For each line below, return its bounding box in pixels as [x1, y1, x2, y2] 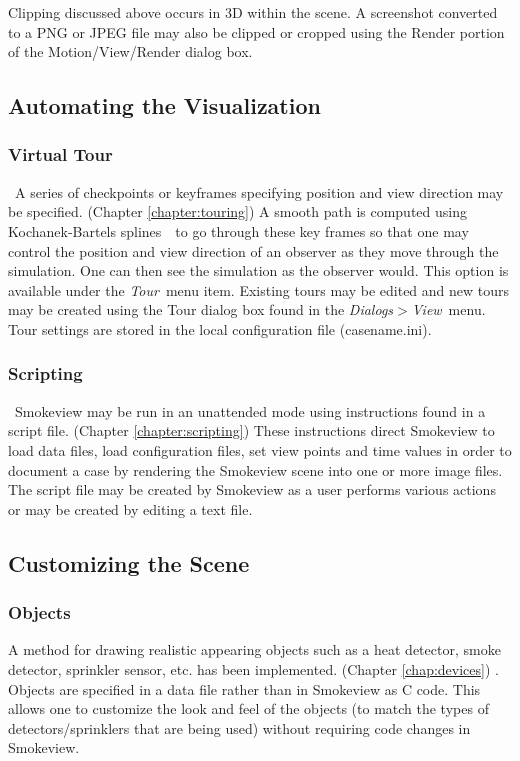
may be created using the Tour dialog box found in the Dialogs [8, 299, 394, 320]
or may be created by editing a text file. [8, 498, 253, 519]
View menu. [411, 299, 486, 320]
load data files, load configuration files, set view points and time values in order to [8, 439, 512, 460]
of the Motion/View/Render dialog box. [8, 41, 253, 62]
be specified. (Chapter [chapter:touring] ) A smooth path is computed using [8, 201, 467, 222]
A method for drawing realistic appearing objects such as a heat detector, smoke [8, 639, 501, 660]
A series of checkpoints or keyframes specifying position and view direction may [14, 181, 504, 202]
